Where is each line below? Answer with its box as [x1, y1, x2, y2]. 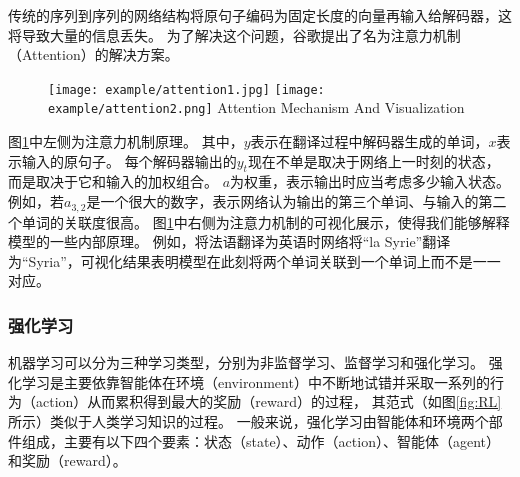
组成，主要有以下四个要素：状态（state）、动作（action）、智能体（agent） [21, 430, 501, 451]
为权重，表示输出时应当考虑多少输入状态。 [230, 171, 511, 192]
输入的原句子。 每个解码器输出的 [21, 150, 237, 171]
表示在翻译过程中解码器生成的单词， [250, 131, 489, 152]
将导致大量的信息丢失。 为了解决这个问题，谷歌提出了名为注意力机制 [8, 24, 461, 45]
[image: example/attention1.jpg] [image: [48, 82, 325, 97]
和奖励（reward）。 [8, 450, 127, 471]
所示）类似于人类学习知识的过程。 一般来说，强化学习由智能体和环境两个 [8, 410, 489, 431]
